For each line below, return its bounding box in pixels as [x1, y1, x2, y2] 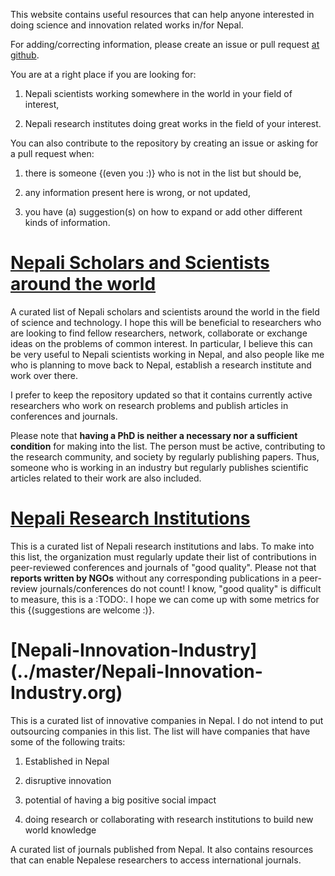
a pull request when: [10, 148, 95, 159]
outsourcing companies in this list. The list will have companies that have [10, 725, 311, 737]
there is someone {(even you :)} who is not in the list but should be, [24, 167, 302, 179]
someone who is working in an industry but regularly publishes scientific [10, 461, 309, 473]
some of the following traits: [10, 735, 126, 748]
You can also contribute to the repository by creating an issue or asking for [10, 137, 319, 149]
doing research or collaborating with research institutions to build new [24, 813, 314, 825]
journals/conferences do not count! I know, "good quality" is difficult [39, 582, 322, 594]
